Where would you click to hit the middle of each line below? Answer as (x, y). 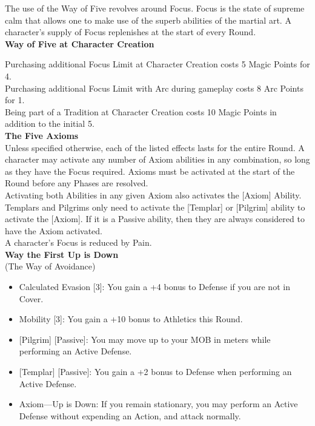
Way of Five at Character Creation (80, 43)
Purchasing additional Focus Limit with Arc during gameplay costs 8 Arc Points (154, 88)
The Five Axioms (42, 135)
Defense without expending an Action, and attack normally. (130, 415)
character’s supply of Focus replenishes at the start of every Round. (131, 32)
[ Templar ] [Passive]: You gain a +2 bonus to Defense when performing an (155, 372)
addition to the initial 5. (50, 123)
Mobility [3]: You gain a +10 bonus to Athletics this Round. (131, 319)
